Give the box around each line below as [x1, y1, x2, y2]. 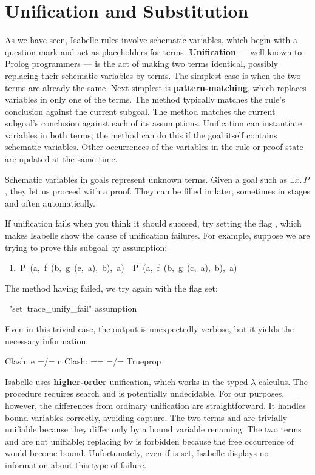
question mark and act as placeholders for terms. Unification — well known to [5, 45, 302, 58]
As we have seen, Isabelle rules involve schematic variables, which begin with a [5, 33, 297, 46]
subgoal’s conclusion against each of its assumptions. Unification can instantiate [5, 117, 302, 129]
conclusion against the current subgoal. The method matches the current [5, 104, 276, 117]
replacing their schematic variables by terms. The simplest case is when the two [5, 69, 301, 81]
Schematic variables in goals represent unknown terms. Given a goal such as [5, 173, 288, 185]
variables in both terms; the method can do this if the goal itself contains [5, 128, 277, 141]
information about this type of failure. [5, 458, 147, 471]
